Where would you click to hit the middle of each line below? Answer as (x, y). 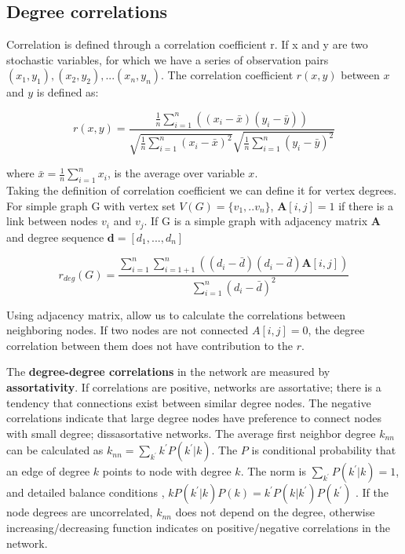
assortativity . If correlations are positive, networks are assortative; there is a (194, 386)
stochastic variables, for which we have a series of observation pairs (168, 59)
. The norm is (273, 471)
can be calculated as (55, 450)
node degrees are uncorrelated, (80, 512)
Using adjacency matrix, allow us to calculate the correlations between (176, 314)
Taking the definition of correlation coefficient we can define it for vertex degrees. (202, 190)
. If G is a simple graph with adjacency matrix (256, 221)
